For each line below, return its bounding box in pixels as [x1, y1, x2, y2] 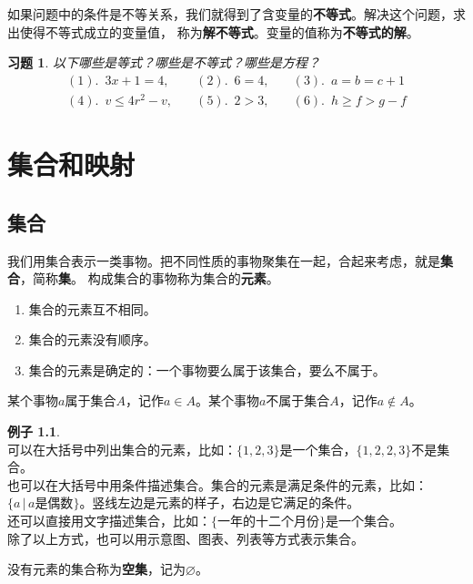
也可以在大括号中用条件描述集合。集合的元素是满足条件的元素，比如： [7, 475, 428, 494]
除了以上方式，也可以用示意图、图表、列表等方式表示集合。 [7, 528, 364, 548]
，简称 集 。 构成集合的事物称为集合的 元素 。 [20, 269, 279, 288]
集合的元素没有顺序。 [28, 330, 156, 349]
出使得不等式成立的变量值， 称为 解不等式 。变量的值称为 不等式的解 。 [7, 22, 419, 41]
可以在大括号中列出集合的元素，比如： [7, 439, 236, 458]
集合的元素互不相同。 [28, 299, 156, 318]
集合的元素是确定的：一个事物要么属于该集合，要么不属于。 [28, 360, 386, 379]
